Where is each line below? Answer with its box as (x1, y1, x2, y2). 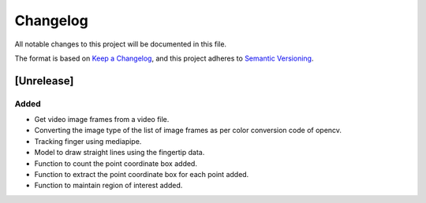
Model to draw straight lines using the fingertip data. (34, 148, 205, 157)
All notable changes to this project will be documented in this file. (14, 39, 227, 49)
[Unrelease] (14, 74, 74, 87)
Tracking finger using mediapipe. (34, 136, 142, 146)
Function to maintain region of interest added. (34, 181, 183, 190)
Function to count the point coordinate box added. (34, 158, 197, 168)
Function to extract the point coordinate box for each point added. (34, 170, 249, 179)
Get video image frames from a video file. (34, 115, 170, 124)
